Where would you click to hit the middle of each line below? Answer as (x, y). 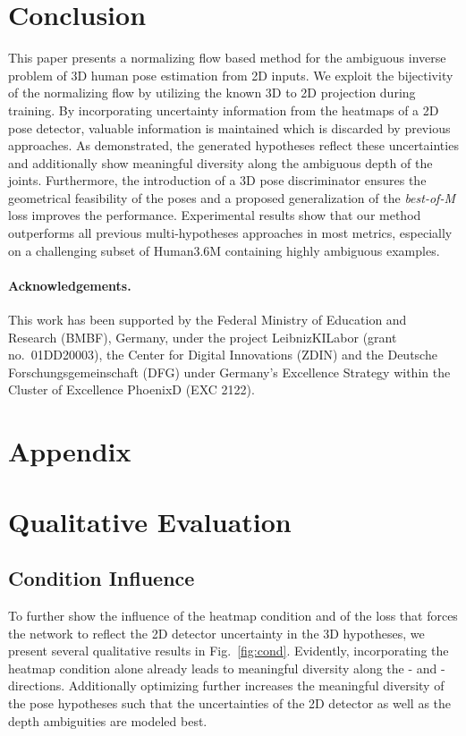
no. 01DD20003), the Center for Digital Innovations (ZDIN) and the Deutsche (223, 355)
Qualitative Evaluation (150, 521)
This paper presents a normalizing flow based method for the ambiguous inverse (227, 58)
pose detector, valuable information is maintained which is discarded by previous (229, 127)
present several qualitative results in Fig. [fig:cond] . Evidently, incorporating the (229, 651)
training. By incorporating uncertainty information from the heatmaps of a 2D (224, 110)
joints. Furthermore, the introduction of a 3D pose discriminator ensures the (217, 180)
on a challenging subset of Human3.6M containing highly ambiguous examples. (224, 250)
